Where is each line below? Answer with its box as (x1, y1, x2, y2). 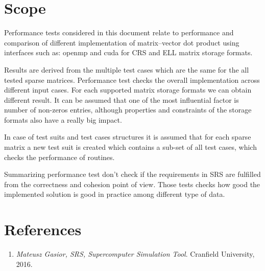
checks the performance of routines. (4, 151, 115, 162)
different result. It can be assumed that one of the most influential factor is (4, 94, 239, 105)
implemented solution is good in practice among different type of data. (4, 189, 225, 199)
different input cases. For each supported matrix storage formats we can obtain (4, 84, 252, 95)
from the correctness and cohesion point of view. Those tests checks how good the (4, 178, 260, 189)
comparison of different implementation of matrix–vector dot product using (4, 37, 239, 48)
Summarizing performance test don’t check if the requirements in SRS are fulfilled (4, 169, 261, 179)
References (4, 219, 82, 240)
